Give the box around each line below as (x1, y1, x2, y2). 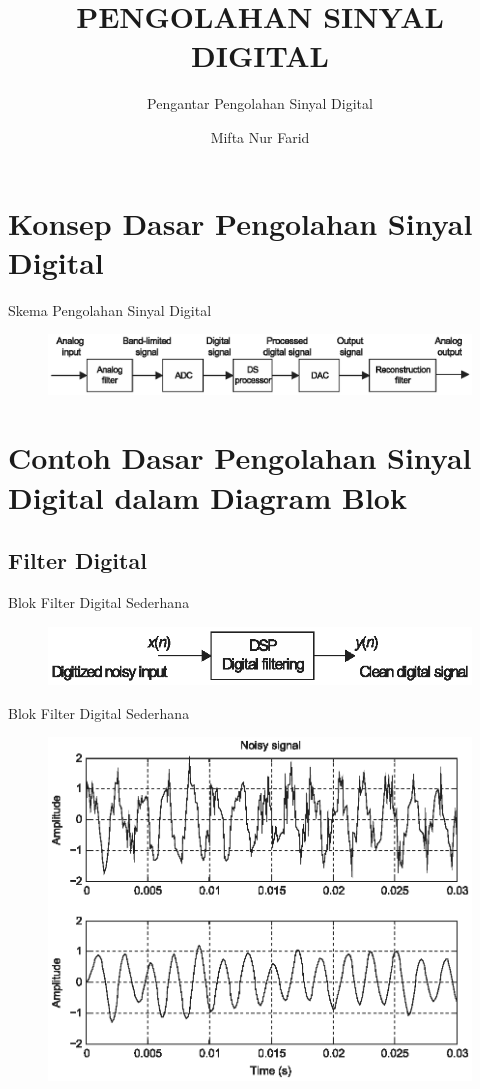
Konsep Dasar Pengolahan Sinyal (8, 202, 473, 243)
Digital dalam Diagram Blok (8, 476, 407, 517)
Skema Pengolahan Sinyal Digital (8, 299, 212, 320)
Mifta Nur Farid (210, 126, 310, 147)
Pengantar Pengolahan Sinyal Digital (147, 93, 373, 114)
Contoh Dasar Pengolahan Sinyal (8, 437, 472, 478)
